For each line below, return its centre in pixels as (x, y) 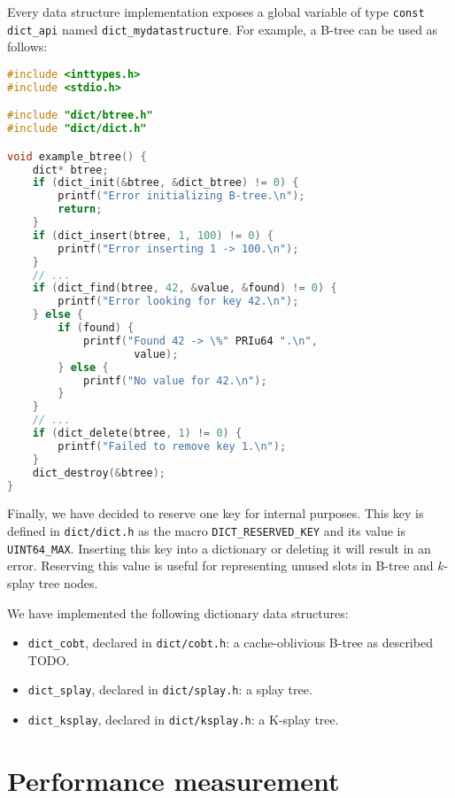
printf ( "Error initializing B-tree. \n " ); (181, 196)
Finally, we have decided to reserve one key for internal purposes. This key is (216, 513)
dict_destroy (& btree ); (99, 473)
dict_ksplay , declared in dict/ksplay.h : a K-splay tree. (183, 720)
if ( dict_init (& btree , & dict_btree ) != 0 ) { (166, 183)
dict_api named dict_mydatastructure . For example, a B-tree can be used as (223, 29)
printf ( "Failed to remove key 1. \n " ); (172, 446)
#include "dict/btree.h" (80, 116)
